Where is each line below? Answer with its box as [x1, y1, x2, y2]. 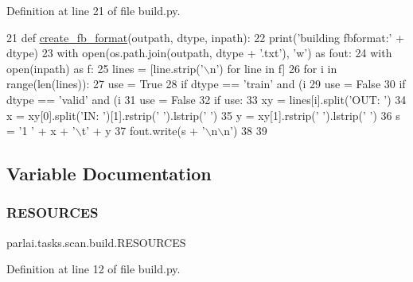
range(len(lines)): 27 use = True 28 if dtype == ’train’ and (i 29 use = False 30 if [6, 75, 406, 92]
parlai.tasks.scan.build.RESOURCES [6, 234, 186, 250]
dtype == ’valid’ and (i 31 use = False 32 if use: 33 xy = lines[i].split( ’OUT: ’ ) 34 [6, 91, 407, 107]
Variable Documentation [6, 161, 212, 186]
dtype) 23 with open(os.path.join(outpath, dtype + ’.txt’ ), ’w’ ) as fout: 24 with [6, 44, 392, 61]
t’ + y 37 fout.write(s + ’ [81, 122, 205, 139]
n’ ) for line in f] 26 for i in [209, 60, 337, 76]
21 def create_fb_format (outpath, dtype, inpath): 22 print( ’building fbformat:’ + [6, 29, 405, 45]
